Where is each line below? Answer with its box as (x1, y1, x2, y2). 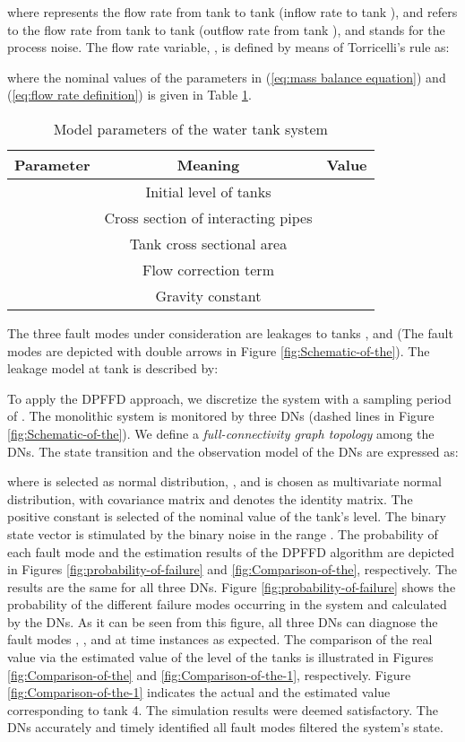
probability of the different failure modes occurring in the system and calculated (7, 595, 447, 614)
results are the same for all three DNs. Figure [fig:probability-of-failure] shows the (7, 577, 456, 596)
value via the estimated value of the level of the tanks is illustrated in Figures (7, 648, 434, 667)
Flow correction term (142, 258, 274, 280)
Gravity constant (155, 284, 262, 306)
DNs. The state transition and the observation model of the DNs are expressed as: (7, 441, 459, 460)
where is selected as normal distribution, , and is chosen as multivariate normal (7, 472, 442, 491)
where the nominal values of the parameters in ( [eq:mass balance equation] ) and (7, 67, 446, 86)
